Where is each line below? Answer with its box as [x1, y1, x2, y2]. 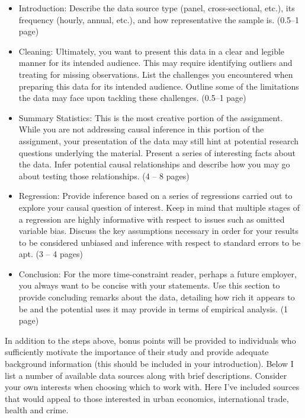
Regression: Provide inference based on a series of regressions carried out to [18, 189, 293, 202]
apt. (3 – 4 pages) [18, 248, 83, 260]
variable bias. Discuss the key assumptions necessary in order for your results [18, 224, 299, 237]
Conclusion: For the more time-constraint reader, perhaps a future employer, [18, 267, 297, 280]
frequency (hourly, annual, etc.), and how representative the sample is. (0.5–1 [18, 13, 300, 26]
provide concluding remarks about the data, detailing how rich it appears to [18, 291, 295, 303]
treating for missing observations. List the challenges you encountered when [18, 68, 293, 80]
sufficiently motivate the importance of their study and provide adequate [5, 346, 269, 358]
